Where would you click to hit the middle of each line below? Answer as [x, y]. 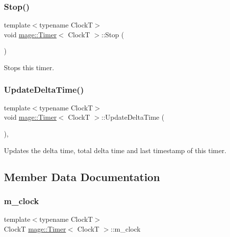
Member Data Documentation [82, 176]
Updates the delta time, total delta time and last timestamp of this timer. [115, 150]
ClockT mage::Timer [35, 228]
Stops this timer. [29, 67]
